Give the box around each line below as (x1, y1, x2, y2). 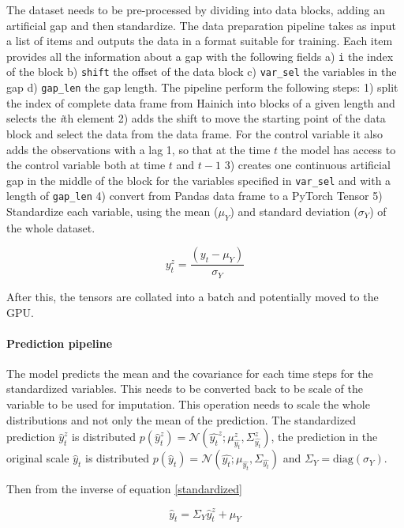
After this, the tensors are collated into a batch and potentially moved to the (6, 288, 379, 304)
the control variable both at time (6, 157, 166, 173)
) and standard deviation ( (230, 203, 358, 220)
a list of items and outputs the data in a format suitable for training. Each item (6, 32, 393, 49)
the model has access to (281, 141, 396, 157)
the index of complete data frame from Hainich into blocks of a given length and (6, 94, 395, 111)
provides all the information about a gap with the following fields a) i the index (6, 47, 394, 64)
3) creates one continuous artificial (224, 157, 391, 173)
